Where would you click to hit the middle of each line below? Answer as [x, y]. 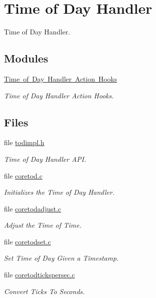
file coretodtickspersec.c [40, 275]
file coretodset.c [28, 241]
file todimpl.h [24, 142]
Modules [26, 58]
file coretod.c [23, 175]
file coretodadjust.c [33, 208]
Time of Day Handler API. [45, 159]
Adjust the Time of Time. [43, 225]
